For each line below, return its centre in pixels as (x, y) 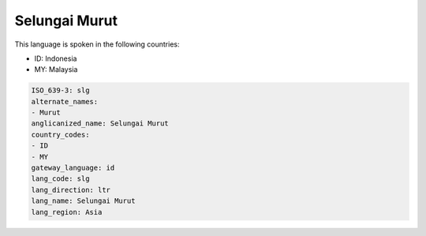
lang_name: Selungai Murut (83, 201)
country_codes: (60, 135)
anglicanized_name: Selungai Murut (100, 124)
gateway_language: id (73, 168)
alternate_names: (65, 101)
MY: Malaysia (56, 69)
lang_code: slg (60, 179)
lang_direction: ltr (71, 190)
